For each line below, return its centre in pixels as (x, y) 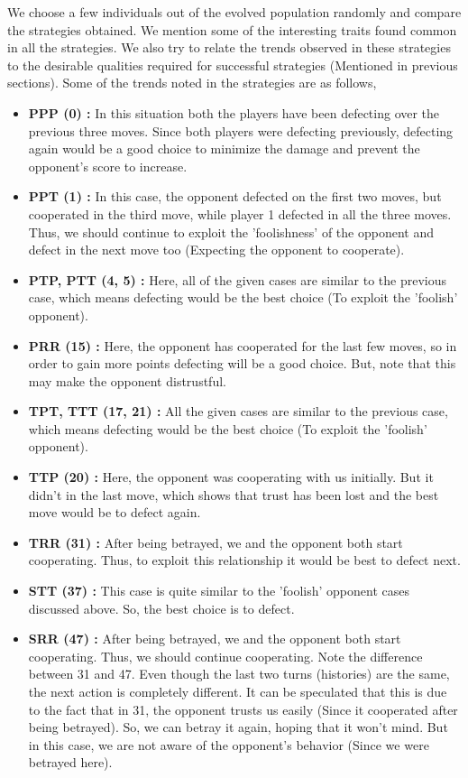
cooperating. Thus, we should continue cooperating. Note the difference (225, 656)
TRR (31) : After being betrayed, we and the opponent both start (216, 542)
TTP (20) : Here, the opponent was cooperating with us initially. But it (231, 477)
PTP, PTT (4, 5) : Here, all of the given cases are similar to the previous (238, 279)
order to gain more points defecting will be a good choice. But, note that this (242, 363)
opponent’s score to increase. (108, 166)
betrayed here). (70, 762)
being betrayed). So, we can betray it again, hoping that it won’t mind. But (238, 727)
